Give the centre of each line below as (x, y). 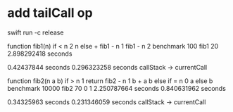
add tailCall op (50, 13)
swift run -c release (36, 32)
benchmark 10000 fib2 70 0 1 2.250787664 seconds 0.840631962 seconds (117, 88)
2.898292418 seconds (40, 54)
